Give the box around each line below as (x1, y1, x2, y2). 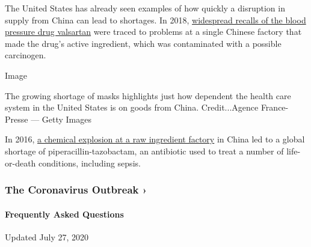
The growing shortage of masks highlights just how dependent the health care (5, 89, 291, 102)
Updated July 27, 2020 (5, 230, 89, 243)
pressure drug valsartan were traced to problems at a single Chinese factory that (5, 25, 302, 38)
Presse (5, 112, 28, 125)
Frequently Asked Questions (5, 207, 124, 220)
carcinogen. (5, 49, 46, 61)
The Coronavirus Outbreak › (5, 182, 147, 197)
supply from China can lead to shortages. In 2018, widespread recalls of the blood (5, 13, 306, 26)
